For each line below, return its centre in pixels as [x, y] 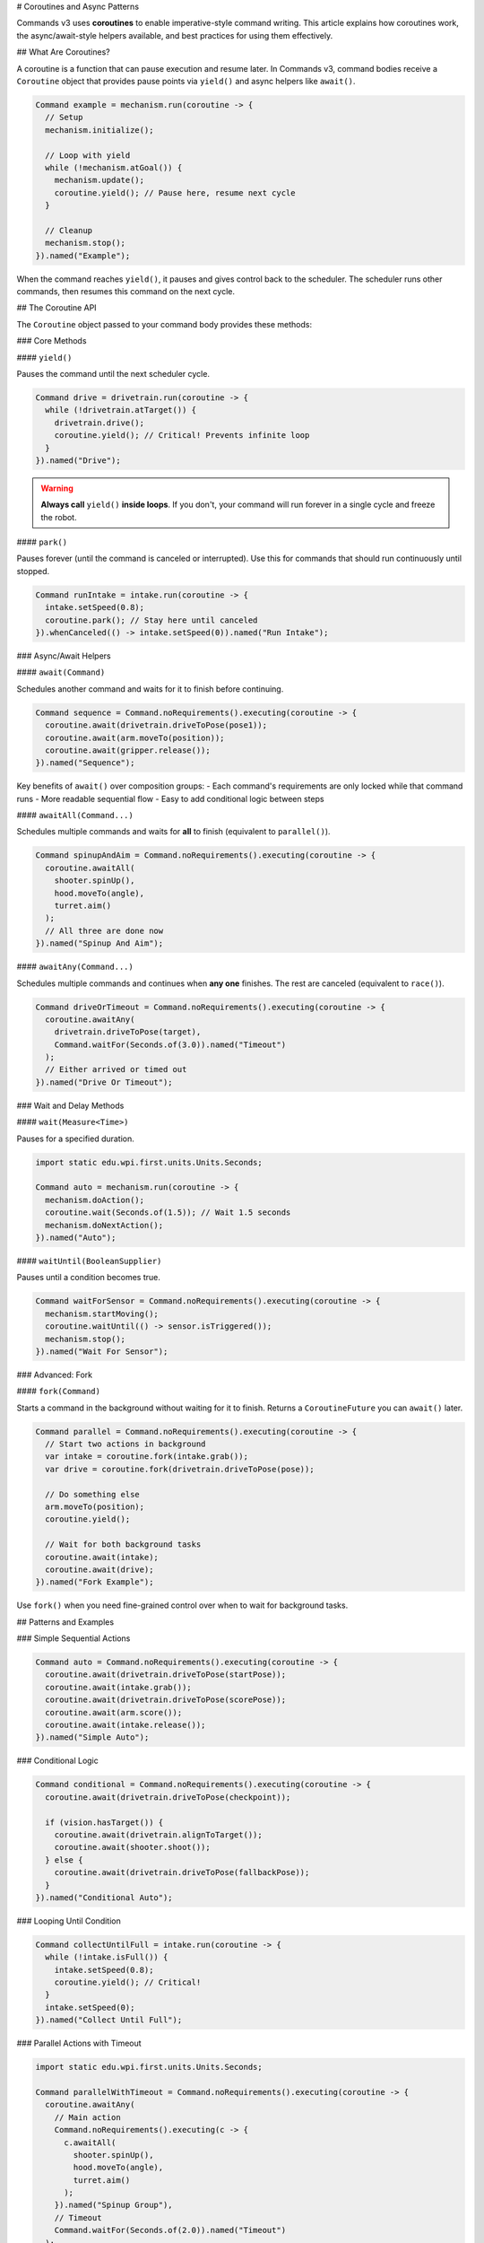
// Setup [64, 118]
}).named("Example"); [83, 255]
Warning [57, 488]
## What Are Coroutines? [64, 52]
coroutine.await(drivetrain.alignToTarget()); [159, 1834]
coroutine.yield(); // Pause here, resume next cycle [175, 192]
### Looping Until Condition [69, 1921]
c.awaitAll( [90, 2143]
